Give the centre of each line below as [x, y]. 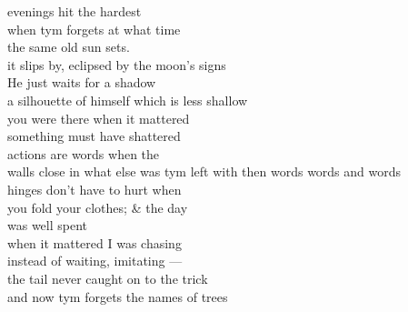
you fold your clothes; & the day [98, 207]
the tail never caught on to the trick [108, 278]
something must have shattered [94, 136]
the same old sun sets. [69, 47]
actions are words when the [84, 153]
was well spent [48, 225]
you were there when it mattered [99, 118]
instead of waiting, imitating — [95, 261]
